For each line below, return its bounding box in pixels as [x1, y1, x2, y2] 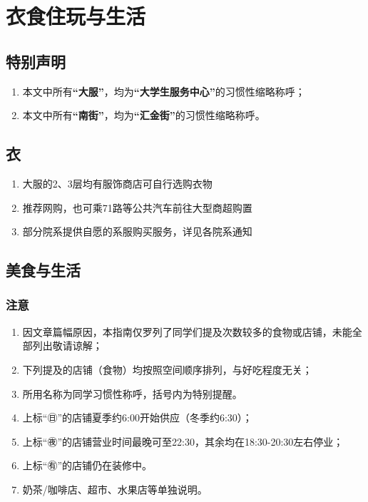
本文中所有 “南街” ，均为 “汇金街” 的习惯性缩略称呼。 [22, 108, 265, 123]
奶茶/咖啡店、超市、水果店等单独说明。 [22, 481, 208, 496]
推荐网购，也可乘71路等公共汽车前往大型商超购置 [22, 200, 252, 215]
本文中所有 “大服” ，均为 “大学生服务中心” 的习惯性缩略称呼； [22, 83, 305, 98]
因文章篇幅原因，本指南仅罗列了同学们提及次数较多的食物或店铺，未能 [22, 324, 352, 339]
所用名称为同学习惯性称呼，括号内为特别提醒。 [22, 386, 242, 401]
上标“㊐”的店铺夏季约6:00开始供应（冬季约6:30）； [22, 410, 252, 425]
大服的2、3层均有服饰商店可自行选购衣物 [22, 175, 213, 190]
